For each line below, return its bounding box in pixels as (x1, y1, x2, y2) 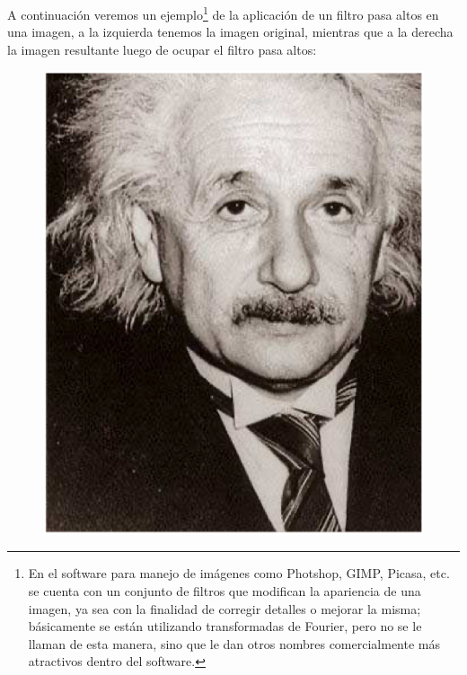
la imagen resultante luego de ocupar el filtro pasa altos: (7, 39, 317, 58)
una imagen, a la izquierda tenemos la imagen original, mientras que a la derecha (7, 22, 454, 41)
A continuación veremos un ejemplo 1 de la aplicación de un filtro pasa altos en (7, 3, 439, 23)
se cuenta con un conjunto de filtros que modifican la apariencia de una (28, 581, 421, 600)
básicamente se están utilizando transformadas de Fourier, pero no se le (28, 617, 422, 636)
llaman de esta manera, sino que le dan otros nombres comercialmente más (28, 634, 440, 653)
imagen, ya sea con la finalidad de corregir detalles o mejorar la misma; (28, 599, 421, 618)
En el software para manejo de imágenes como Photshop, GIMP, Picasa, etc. (28, 564, 450, 583)
